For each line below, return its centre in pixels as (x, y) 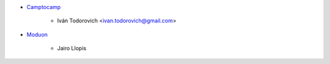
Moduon (37, 34)
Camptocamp (44, 7)
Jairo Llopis (72, 48)
